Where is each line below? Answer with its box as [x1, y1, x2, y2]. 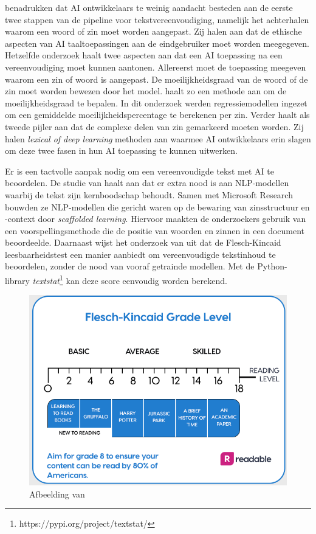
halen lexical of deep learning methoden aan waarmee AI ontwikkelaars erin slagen [5, 132, 311, 145]
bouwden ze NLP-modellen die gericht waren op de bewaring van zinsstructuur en [5, 200, 310, 213]
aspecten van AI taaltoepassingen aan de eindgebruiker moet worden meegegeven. [5, 36, 309, 49]
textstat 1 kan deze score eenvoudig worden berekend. [32, 272, 227, 286]
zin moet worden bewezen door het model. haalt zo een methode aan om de [5, 85, 287, 97]
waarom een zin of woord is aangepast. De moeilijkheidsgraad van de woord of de [5, 72, 308, 85]
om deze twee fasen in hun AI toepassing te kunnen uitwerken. [5, 144, 238, 157]
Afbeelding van [29, 487, 85, 500]
